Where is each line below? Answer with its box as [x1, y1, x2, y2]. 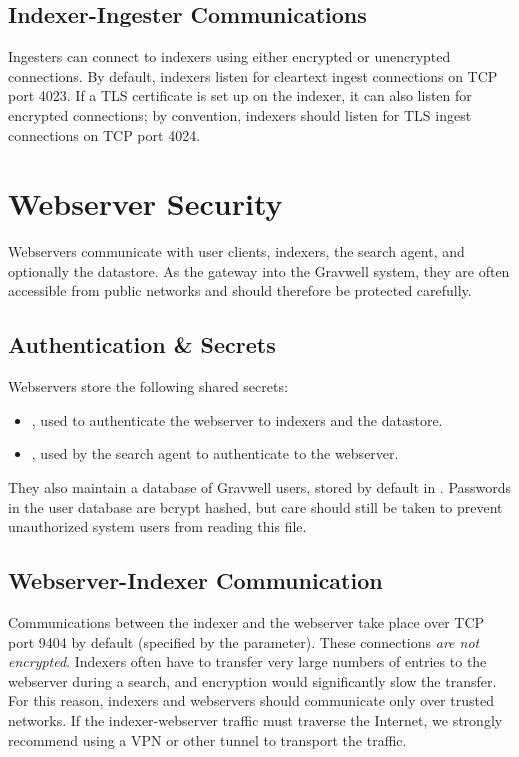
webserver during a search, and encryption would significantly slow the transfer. [8, 670, 497, 691]
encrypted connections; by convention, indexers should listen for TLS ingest [8, 104, 472, 125]
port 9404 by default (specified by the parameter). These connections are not [8, 631, 480, 652]
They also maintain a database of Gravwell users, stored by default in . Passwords [8, 477, 512, 498]
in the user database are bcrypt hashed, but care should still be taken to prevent [8, 496, 503, 517]
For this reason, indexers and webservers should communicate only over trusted [8, 690, 494, 711]
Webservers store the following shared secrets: [8, 376, 288, 397]
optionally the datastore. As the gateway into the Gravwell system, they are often [8, 260, 510, 281]
